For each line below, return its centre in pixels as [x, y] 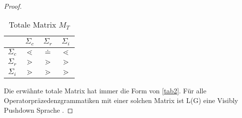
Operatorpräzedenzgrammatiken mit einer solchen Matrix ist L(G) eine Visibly [121, 100]
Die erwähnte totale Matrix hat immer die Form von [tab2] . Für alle [105, 91]
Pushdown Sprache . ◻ [39, 110]
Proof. [13, 6]
